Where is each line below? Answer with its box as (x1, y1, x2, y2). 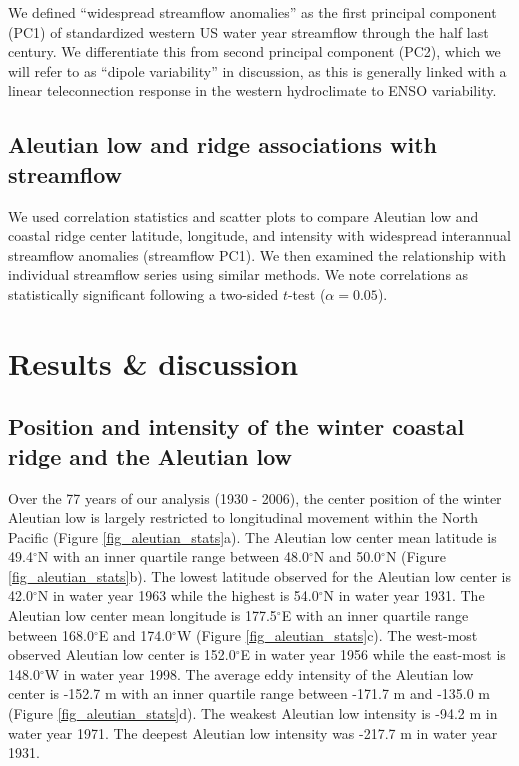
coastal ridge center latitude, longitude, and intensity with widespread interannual (8, 225, 511, 246)
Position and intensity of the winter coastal (8, 411, 465, 442)
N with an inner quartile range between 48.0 (37, 546, 309, 567)
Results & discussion (8, 342, 299, 383)
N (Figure (385, 546, 447, 567)
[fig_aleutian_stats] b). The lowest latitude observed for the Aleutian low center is (8, 565, 511, 586)
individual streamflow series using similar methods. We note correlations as (8, 264, 469, 285)
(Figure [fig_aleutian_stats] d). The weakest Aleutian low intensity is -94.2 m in (8, 703, 498, 724)
